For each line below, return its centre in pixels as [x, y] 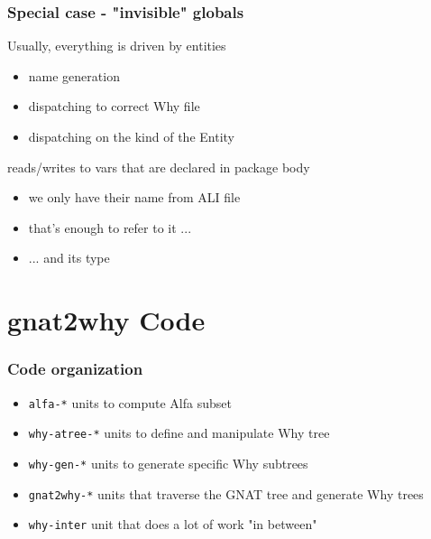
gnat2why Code [106, 320]
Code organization [75, 369]
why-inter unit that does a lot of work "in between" [173, 524]
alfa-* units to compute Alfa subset [130, 402]
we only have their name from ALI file [134, 197]
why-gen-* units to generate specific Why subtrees [168, 463]
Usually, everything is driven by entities [117, 46]
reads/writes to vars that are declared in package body [159, 167]
